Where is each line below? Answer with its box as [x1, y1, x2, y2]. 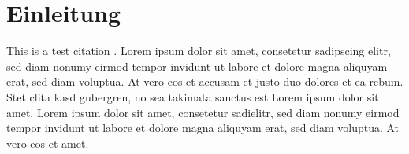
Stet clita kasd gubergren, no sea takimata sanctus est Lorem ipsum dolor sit [6, 88, 379, 104]
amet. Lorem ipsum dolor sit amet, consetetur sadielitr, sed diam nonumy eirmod [6, 104, 400, 120]
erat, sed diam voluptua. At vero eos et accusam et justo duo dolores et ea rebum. [6, 73, 403, 90]
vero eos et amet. [6, 134, 89, 151]
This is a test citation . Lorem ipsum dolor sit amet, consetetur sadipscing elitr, [6, 42, 391, 59]
